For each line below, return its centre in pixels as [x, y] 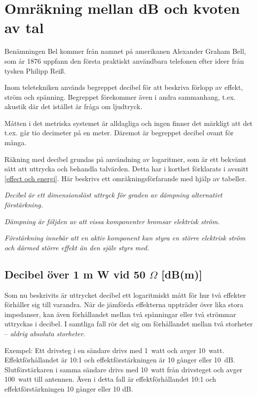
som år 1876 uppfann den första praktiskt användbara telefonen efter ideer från [124, 60]
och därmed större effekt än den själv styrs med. [77, 247]
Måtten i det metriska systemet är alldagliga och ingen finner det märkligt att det [128, 123]
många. [16, 142]
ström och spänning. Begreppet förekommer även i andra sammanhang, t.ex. [120, 97]
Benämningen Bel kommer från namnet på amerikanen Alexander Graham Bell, [125, 51]
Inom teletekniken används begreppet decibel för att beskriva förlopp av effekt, [124, 87]
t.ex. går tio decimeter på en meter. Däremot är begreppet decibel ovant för [119, 133]
